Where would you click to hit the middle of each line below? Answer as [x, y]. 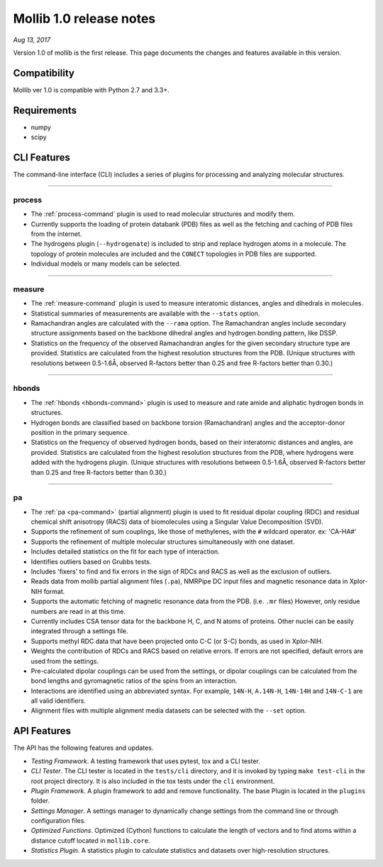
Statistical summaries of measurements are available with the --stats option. [145, 313]
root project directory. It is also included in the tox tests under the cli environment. [153, 781]
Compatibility [44, 73]
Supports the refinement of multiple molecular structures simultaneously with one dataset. [163, 542]
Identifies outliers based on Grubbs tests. [91, 561]
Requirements [45, 110]
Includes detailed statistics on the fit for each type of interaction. [125, 551]
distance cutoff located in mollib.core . [90, 840]
